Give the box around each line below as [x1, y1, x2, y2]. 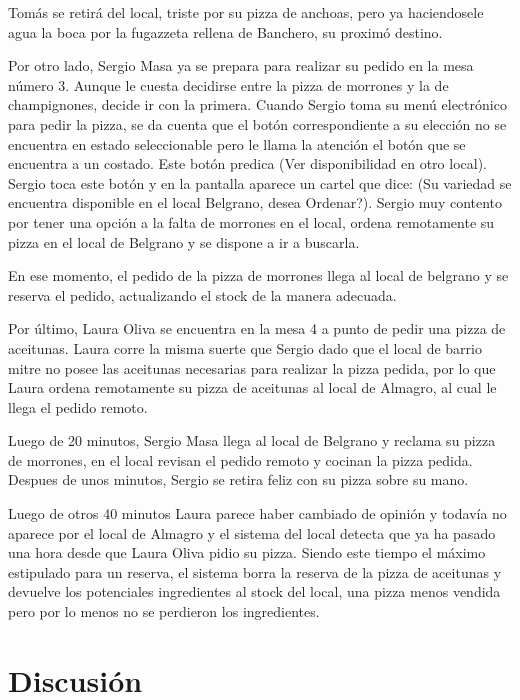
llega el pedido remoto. [8, 396, 148, 417]
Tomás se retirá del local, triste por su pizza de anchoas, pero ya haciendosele [8, 2, 484, 22]
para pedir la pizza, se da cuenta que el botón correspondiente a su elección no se [8, 113, 507, 134]
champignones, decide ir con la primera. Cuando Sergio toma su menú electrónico [8, 94, 507, 115]
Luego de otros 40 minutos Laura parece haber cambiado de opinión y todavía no [8, 503, 507, 524]
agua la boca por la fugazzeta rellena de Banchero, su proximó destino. [8, 21, 443, 42]
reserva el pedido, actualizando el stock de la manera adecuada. [8, 284, 397, 305]
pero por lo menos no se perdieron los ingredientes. [8, 601, 320, 622]
